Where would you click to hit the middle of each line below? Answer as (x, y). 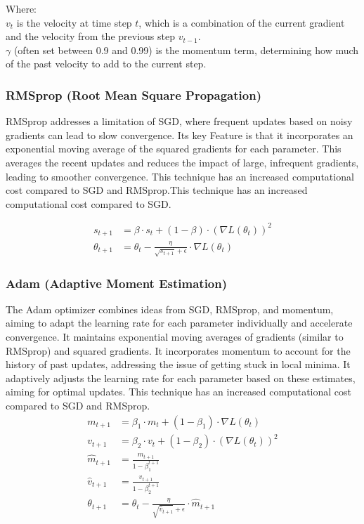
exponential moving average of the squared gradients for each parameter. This (174, 149)
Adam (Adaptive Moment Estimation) (117, 283)
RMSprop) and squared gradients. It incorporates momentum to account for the (178, 350)
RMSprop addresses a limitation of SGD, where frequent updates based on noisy (179, 121)
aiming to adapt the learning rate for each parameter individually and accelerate (179, 323)
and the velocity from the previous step (90, 36)
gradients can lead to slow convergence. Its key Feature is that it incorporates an (180, 135)
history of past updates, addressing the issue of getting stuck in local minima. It (178, 364)
